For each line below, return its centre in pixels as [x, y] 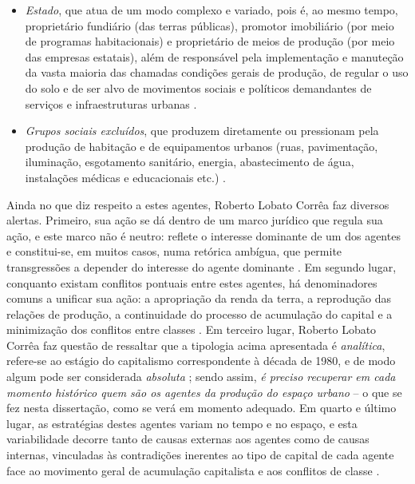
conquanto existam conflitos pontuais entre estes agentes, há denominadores [192, 282]
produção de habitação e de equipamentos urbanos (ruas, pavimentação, [202, 146]
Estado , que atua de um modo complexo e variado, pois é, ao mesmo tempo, [211, 10]
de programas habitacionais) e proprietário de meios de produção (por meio [210, 41]
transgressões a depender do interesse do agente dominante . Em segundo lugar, [202, 266]
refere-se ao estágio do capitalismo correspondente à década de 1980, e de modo [201, 361]
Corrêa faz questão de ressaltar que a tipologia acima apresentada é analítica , [196, 345]
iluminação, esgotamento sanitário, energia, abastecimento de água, [190, 162]
